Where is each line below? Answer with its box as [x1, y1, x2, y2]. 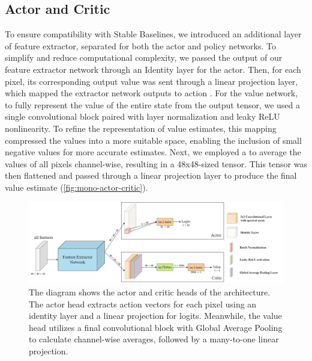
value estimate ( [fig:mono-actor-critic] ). [5, 180, 148, 193]
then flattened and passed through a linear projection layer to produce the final [5, 169, 297, 182]
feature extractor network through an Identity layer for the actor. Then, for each [5, 63, 301, 75]
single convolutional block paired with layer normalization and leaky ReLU [5, 110, 280, 123]
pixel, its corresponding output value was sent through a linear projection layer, [5, 75, 298, 87]
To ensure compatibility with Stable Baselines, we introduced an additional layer [5, 28, 302, 40]
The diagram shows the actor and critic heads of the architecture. [29, 285, 271, 298]
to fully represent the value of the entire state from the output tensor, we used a [5, 98, 301, 111]
